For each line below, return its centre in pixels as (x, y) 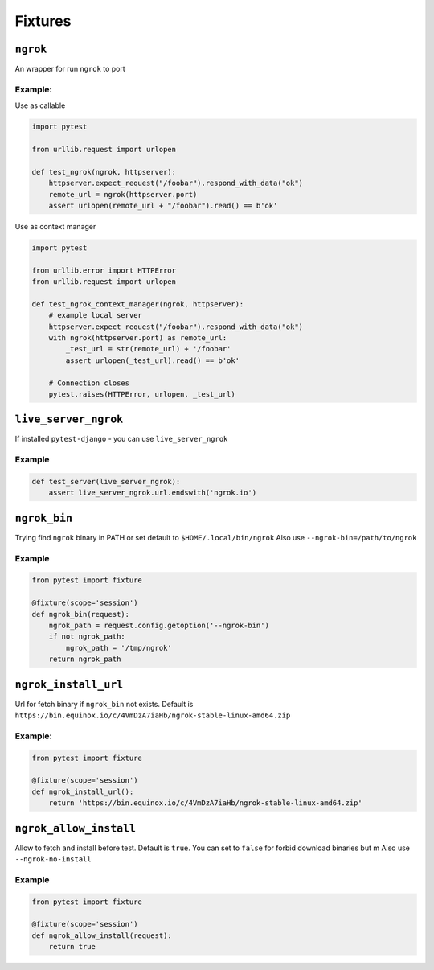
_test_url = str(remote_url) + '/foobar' (148, 349)
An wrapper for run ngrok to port (70, 69)
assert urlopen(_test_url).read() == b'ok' (153, 360)
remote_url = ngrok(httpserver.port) (123, 194)
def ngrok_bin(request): (81, 614)
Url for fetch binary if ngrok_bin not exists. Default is (104, 704)
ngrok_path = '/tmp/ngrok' (119, 648)
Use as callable (40, 105)
